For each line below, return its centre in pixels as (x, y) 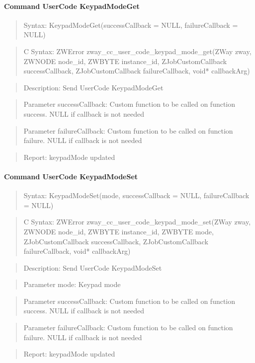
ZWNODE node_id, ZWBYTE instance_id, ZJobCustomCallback (125, 61)
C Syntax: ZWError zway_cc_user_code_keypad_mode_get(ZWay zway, (137, 51)
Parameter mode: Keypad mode (72, 284)
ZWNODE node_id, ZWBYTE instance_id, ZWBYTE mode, (119, 231)
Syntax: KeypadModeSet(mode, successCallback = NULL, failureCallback (136, 195)
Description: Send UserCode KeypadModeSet (93, 267)
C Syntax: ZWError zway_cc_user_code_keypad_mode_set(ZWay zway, (137, 222)
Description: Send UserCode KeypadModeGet (93, 87)
